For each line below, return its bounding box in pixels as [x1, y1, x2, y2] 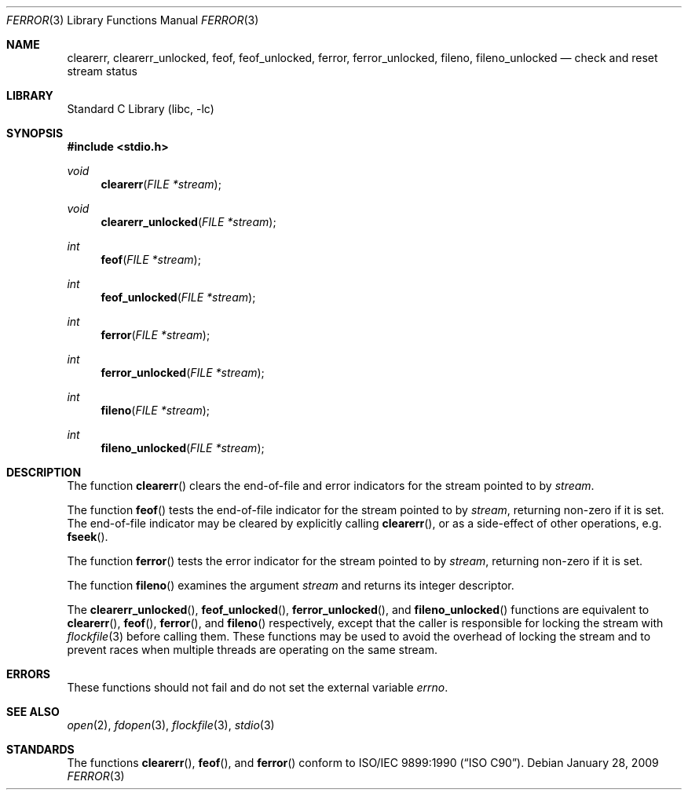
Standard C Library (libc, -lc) [67, 102, 214, 115]
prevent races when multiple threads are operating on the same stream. [67, 643, 437, 656]
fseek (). [67, 530, 108, 543]
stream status [67, 64, 137, 78]
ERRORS [6, 667, 51, 681]
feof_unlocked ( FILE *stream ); [101, 290, 256, 304]
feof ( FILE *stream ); [101, 253, 201, 266]
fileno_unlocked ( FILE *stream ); [101, 441, 265, 455]
